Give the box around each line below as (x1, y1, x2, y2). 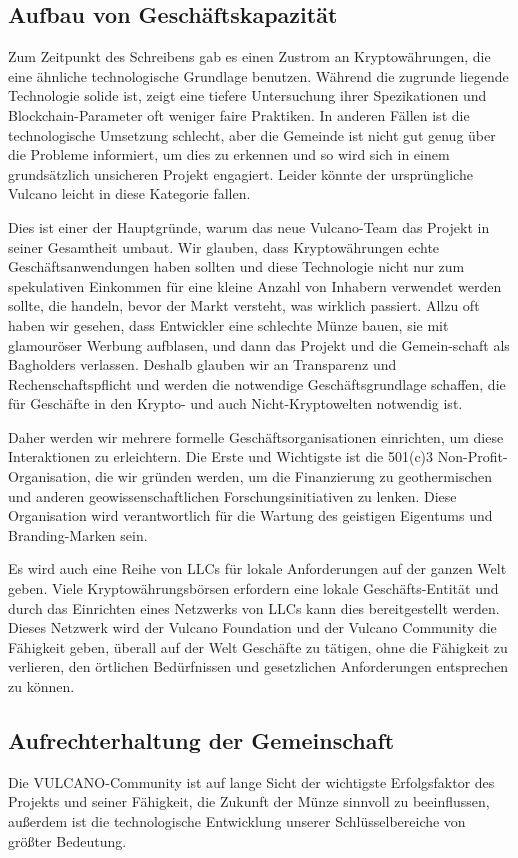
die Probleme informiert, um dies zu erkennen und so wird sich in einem (8, 144, 450, 165)
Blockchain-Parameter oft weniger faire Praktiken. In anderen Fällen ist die (8, 104, 470, 125)
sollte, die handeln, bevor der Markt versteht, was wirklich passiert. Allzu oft (8, 295, 480, 316)
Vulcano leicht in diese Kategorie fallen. (8, 183, 251, 204)
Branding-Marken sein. (8, 524, 148, 545)
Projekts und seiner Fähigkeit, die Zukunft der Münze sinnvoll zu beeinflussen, (8, 791, 490, 812)
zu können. (8, 676, 75, 697)
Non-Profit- (437, 446, 508, 467)
